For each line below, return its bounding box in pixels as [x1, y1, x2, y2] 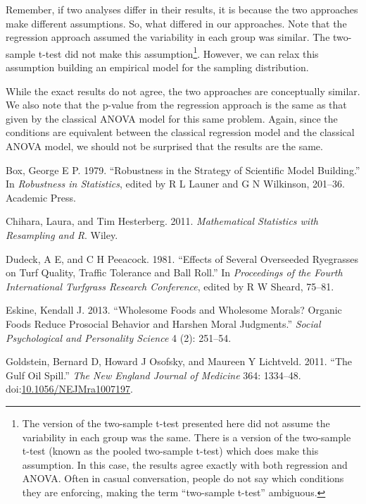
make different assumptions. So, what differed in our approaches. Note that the [6, 16, 347, 30]
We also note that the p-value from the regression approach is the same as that [6, 97, 347, 112]
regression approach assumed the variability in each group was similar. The [6, 30, 330, 44]
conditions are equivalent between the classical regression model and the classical [6, 125, 355, 140]
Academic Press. [6, 190, 76, 204]
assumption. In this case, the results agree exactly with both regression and [22, 457, 348, 472]
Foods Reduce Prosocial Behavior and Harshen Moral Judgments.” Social [6, 316, 321, 331]
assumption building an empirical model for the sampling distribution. [6, 60, 309, 75]
